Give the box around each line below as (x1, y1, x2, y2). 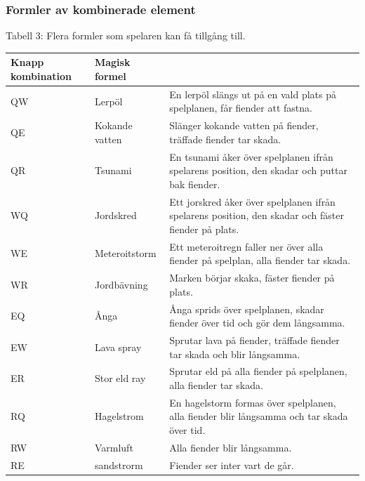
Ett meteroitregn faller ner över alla (169, 239, 324, 253)
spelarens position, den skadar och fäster (169, 208, 344, 223)
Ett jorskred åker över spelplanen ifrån (169, 194, 336, 209)
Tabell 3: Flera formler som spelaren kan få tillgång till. (6, 28, 246, 43)
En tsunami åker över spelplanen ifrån (169, 149, 333, 164)
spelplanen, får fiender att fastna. (169, 100, 312, 115)
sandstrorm (94, 457, 143, 472)
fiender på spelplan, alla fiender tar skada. (169, 253, 351, 268)
